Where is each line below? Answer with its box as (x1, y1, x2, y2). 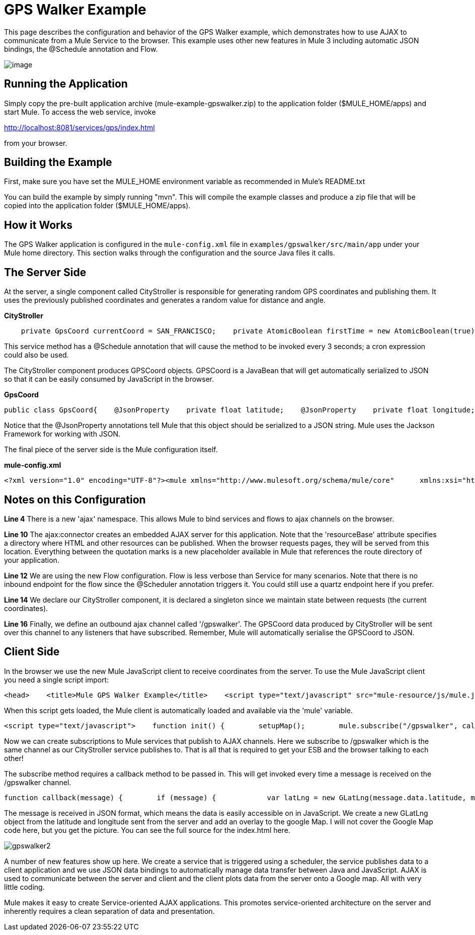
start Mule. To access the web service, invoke (4, 107, 156, 116)
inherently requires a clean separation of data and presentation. (4, 906, 215, 915)
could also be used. (4, 351, 69, 360)
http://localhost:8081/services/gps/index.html (4, 123, 155, 132)
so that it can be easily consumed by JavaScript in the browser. (4, 375, 214, 384)
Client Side (4, 645, 60, 658)
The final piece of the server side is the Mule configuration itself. (4, 445, 218, 454)
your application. (4, 555, 59, 564)
